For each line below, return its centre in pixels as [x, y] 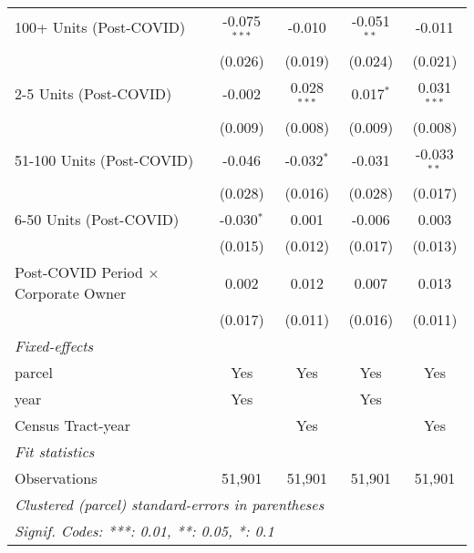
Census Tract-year [72, 425]
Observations [56, 478]
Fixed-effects [54, 346]
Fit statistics [55, 452]
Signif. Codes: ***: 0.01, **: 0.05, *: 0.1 [144, 531]
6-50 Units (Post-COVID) [97, 220]
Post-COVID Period [79, 272]
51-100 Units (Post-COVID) [104, 159]
